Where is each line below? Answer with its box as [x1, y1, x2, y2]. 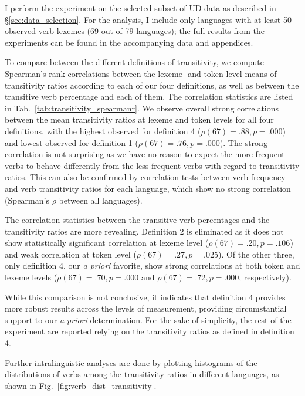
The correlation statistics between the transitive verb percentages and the [5, 214, 270, 226]
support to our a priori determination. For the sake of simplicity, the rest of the [5, 313, 292, 326]
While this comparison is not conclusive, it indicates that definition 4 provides [5, 290, 286, 303]
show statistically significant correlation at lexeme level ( [5, 236, 209, 249]
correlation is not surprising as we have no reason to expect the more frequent [5, 148, 285, 160]
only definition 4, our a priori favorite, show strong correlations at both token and [5, 259, 300, 272]
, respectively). [239, 271, 292, 283]
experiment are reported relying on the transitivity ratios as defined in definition [5, 325, 294, 337]
